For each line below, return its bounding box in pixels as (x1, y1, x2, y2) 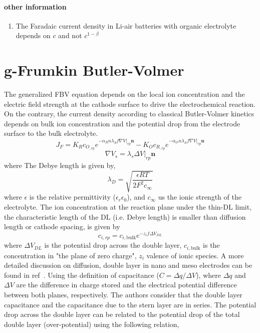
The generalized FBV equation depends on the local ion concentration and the (4, 89, 245, 99)
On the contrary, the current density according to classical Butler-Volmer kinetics (4, 108, 254, 119)
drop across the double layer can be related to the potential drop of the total (4, 309, 240, 319)
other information (4, 1, 67, 12)
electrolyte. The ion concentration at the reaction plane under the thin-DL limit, (4, 201, 252, 212)
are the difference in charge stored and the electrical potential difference (16, 279, 237, 290)
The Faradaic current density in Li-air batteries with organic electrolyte (16, 20, 236, 31)
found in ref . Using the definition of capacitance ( (4, 269, 159, 280)
